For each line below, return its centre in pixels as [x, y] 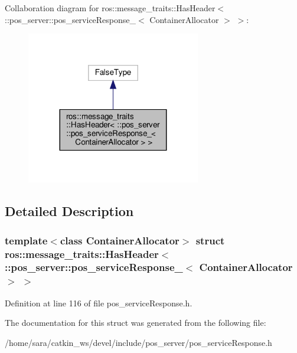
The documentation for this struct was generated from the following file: [136, 323]
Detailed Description [69, 211]
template [26, 240]
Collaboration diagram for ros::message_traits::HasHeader [110, 8]
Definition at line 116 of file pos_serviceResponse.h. [99, 303]
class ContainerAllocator [120, 240]
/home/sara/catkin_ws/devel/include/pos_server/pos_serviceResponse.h [138, 342]
